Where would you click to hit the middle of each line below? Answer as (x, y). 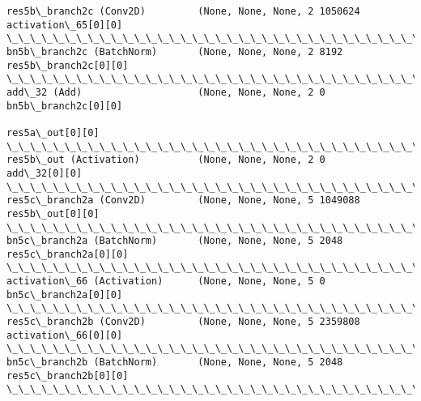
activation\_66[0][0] (65, 335)
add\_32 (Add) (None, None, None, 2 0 (166, 92)
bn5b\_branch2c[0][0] (65, 106)
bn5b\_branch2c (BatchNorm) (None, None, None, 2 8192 (175, 51)
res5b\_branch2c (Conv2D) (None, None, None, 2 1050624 (183, 11)
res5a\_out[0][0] (53, 132)
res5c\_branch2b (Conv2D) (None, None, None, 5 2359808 (183, 322)
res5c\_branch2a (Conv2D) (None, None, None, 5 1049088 (183, 200)
